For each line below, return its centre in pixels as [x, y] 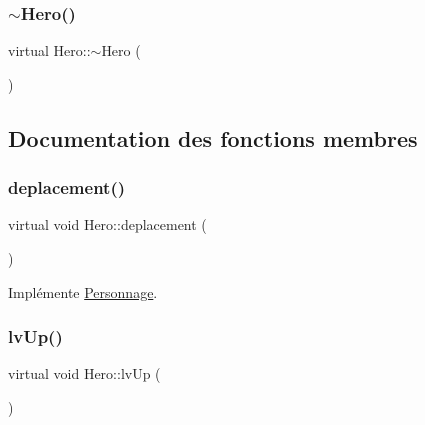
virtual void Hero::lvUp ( [84, 373]
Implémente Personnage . [83, 291]
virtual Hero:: [49, 50]
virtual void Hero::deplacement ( [107, 224]
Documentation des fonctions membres [213, 137]
